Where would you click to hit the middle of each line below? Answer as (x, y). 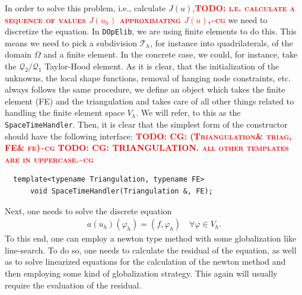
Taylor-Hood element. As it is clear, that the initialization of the (162, 66)
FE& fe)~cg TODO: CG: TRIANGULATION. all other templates (147, 147)
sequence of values (45, 19)
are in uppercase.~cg (49, 159)
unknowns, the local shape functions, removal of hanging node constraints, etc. (148, 77)
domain (18, 54)
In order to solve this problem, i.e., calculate (85, 8)
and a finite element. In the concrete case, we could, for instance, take (171, 54)
